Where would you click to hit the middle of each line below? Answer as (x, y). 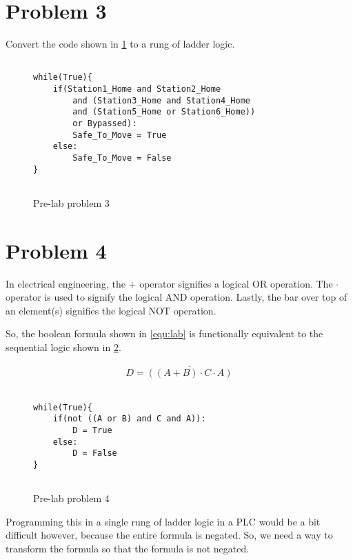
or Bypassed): (105, 123)
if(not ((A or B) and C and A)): (129, 419)
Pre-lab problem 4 (71, 498)
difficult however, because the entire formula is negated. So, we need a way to (169, 535)
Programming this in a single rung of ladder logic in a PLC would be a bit (163, 521)
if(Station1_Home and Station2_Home (137, 89)
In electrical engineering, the (65, 283)
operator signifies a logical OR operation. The (236, 283)
